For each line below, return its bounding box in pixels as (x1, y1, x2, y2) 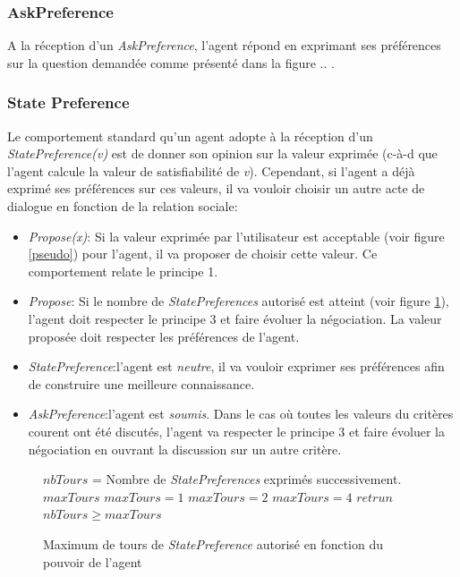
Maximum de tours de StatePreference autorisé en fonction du (43, 534, 383, 553)
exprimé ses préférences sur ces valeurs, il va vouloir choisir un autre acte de (7, 179, 425, 198)
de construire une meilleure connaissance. (28, 374, 255, 393)
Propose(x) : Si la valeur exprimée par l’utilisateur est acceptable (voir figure (28, 226, 445, 245)
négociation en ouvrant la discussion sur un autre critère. (28, 439, 342, 458)
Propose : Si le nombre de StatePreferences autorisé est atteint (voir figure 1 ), (28, 292, 449, 310)
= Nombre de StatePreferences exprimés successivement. (91, 470, 402, 488)
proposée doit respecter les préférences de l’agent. (28, 327, 300, 345)
